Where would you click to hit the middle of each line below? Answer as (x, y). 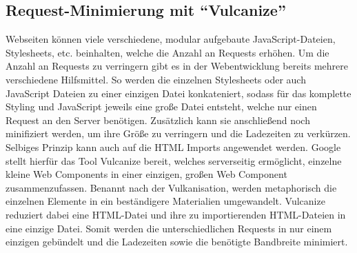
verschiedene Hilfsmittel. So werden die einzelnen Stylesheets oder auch (156, 79)
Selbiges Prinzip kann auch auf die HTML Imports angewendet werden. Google (173, 146)
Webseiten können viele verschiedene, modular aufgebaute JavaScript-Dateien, (171, 39)
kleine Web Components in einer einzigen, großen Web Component (146, 174)
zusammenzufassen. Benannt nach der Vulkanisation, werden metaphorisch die (171, 187)
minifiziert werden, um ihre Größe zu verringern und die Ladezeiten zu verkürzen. (178, 133)
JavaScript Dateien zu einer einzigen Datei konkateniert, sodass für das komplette (178, 93)
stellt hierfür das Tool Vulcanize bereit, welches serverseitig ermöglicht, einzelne (174, 160)
